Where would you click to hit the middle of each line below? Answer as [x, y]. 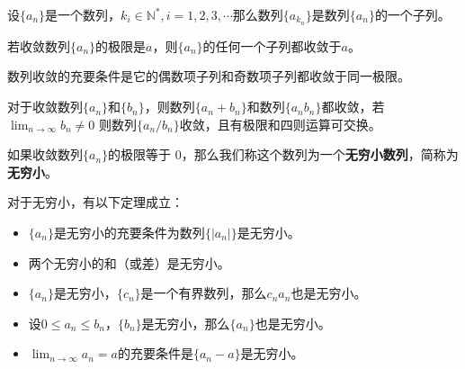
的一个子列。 [412, 14]
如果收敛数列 [45, 154]
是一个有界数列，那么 [204, 293]
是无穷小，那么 [186, 323]
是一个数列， [83, 14]
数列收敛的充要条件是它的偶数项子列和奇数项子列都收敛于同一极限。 [209, 76]
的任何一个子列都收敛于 [272, 45]
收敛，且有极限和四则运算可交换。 [280, 124]
